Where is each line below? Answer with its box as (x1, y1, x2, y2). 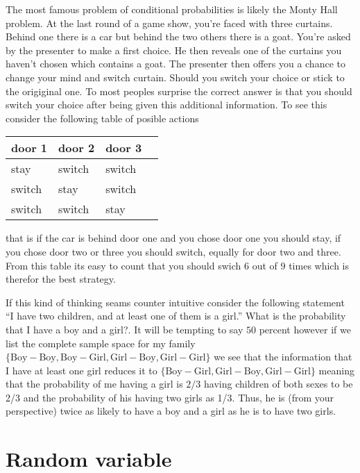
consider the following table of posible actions (6, 110, 199, 125)
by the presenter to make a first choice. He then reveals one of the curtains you (6, 42, 342, 57)
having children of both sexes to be (204, 376, 353, 391)
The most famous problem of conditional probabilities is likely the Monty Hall (6, 2, 338, 16)
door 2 (58, 140, 95, 156)
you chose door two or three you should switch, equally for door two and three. (6, 244, 341, 258)
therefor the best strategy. (6, 272, 116, 286)
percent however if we (259, 322, 351, 336)
